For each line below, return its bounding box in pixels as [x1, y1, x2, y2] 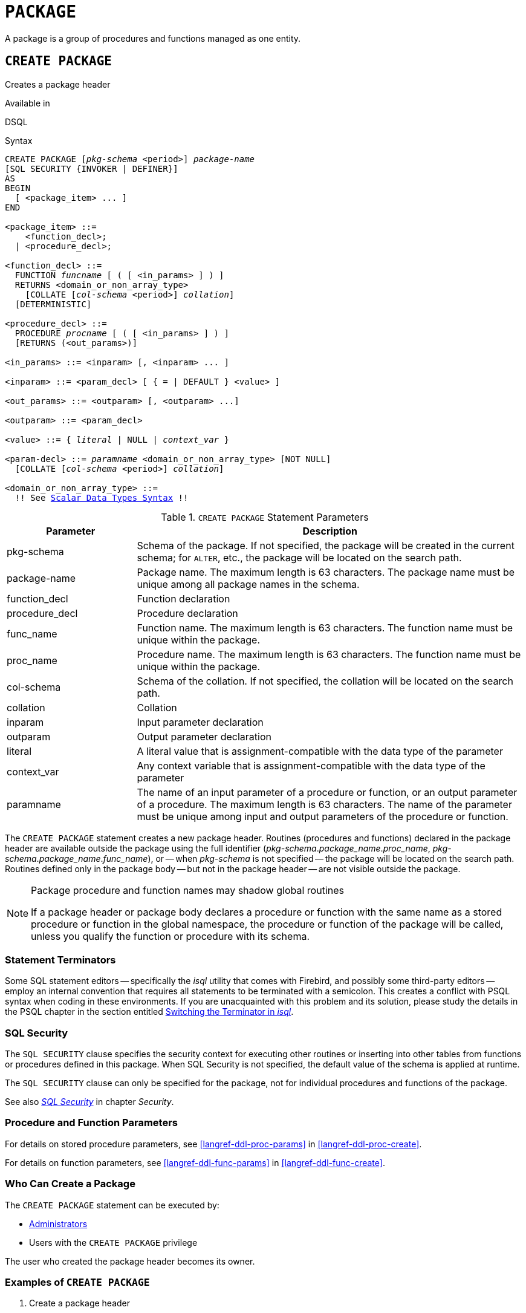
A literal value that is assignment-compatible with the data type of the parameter [137, 744, 503, 757]
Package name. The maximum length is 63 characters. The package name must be [137, 565, 515, 578]
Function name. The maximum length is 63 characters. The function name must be [137, 621, 513, 634]
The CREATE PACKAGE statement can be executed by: [5, 1199, 219, 1210]
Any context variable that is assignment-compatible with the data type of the [137, 759, 485, 772]
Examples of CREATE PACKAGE [5, 1276, 150, 1288]
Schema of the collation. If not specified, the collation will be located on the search [137, 674, 513, 687]
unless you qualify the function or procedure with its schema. [31, 930, 310, 942]
